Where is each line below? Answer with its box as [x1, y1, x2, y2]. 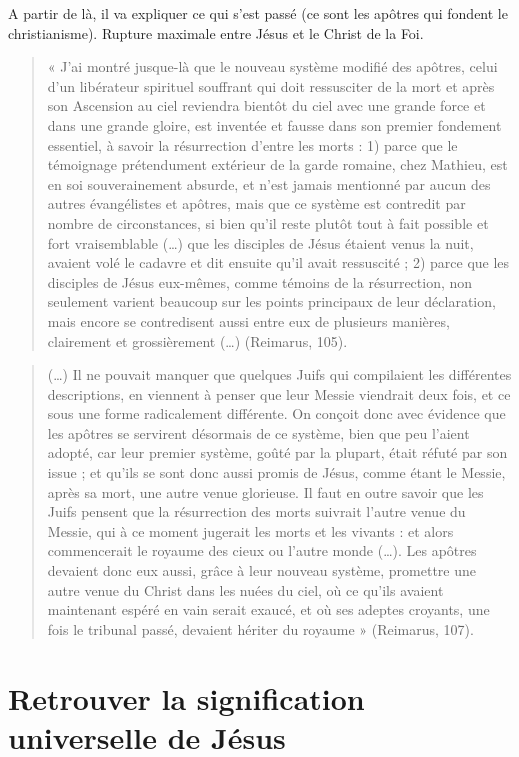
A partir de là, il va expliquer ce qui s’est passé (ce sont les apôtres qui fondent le [8, 3, 508, 23]
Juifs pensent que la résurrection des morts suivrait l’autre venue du [47, 501, 466, 522]
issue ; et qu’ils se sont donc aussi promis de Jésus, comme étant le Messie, [47, 462, 506, 483]
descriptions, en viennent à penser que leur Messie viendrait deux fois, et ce [47, 383, 511, 404]
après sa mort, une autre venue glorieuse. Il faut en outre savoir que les [47, 481, 484, 502]
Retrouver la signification [8, 677, 365, 718]
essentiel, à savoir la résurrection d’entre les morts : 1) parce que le [47, 134, 458, 155]
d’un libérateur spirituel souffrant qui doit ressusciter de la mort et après [47, 75, 495, 96]
